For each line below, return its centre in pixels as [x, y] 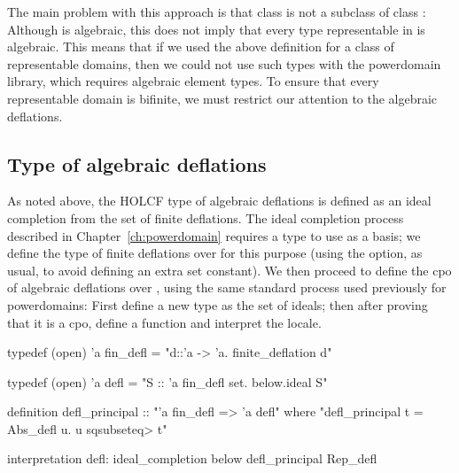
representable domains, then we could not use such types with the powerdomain [224, 63]
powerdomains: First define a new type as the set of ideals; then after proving [218, 304]
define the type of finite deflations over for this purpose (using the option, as [215, 253]
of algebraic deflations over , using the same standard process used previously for [227, 287]
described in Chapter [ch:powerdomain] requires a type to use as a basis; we [214, 235]
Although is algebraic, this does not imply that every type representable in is [216, 29]
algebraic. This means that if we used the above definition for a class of [201, 47]
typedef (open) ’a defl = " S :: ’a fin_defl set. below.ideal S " [167, 381]
